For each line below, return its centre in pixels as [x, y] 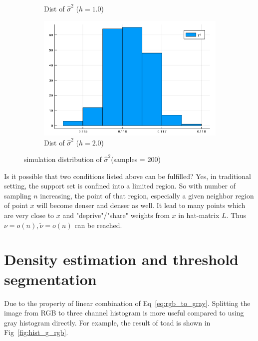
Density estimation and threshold [122, 259]
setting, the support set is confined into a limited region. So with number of [120, 186]
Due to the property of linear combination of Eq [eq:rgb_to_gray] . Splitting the [127, 303]
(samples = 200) [136, 159]
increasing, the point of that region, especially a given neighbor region [147, 195]
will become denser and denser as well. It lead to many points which [141, 205]
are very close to [29, 215]
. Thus [236, 215]
